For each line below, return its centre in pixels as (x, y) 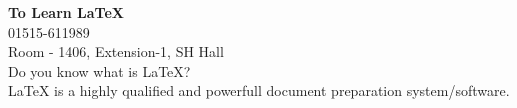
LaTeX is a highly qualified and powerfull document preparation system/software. (259, 90)
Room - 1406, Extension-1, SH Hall (116, 51)
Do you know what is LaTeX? (99, 70)
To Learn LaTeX (66, 12)
